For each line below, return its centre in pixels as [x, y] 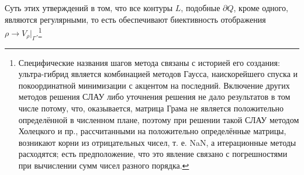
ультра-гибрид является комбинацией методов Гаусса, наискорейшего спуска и [158, 74]
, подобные [201, 8]
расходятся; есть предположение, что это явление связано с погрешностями [153, 154]
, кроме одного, [261, 8]
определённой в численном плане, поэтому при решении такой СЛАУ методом [159, 119]
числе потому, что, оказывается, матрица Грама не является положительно [151, 108]
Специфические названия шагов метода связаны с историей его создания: [149, 62]
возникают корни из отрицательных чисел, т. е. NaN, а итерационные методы [157, 142]
